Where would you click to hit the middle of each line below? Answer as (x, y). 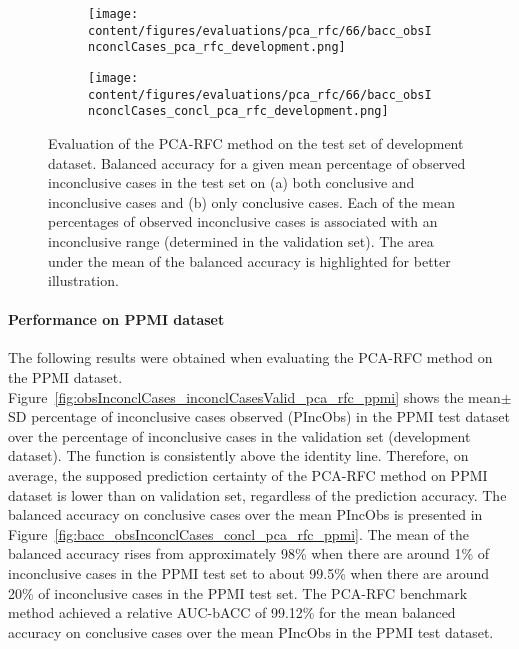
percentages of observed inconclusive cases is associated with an (243, 221)
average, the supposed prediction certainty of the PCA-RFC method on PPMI (248, 475)
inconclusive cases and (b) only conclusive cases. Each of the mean (251, 201)
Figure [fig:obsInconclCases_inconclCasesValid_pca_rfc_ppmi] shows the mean (254, 396)
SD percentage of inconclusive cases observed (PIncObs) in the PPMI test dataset (259, 416)
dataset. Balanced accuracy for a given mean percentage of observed (257, 162)
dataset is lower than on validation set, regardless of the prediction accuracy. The (257, 494)
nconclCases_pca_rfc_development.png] (217, 47)
